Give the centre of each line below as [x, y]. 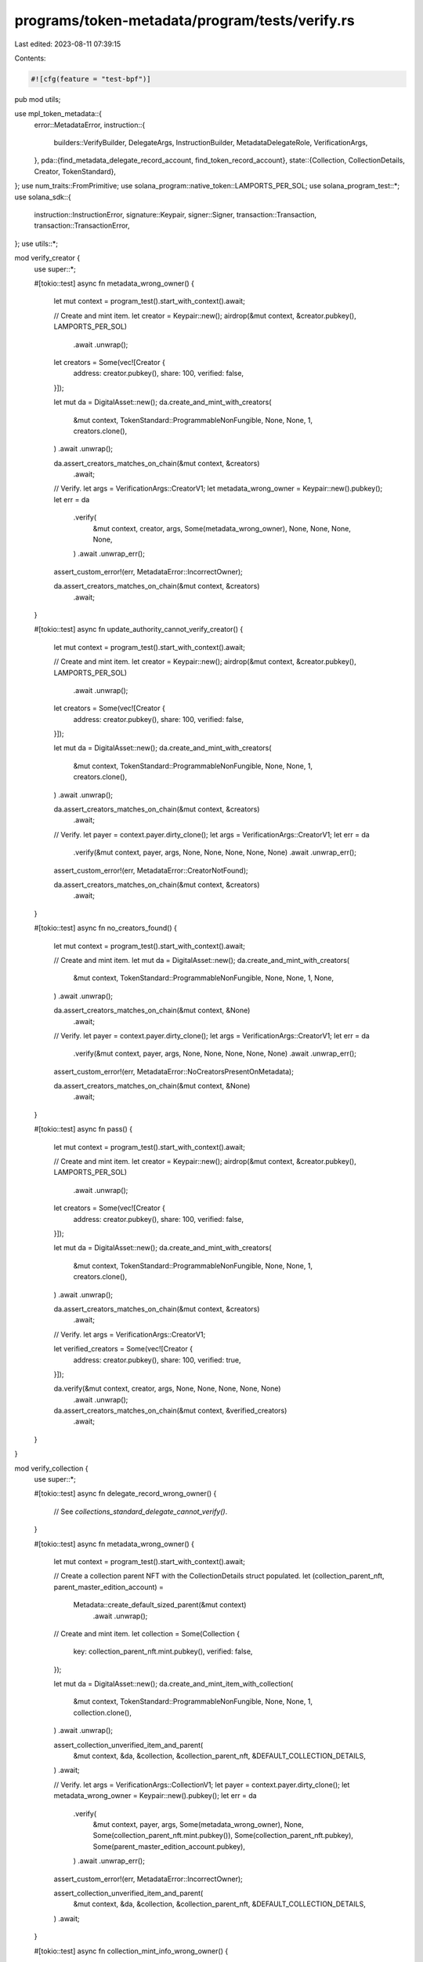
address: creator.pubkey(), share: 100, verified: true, [157, 1360]
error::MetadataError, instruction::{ [90, 125]
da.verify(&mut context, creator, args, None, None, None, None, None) [167, 1388]
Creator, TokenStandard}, [75, 171]
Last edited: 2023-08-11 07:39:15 [68, 44]
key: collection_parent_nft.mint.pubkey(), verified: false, [163, 1651]
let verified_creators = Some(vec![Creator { [123, 1349]
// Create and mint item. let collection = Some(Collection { [147, 1633]
